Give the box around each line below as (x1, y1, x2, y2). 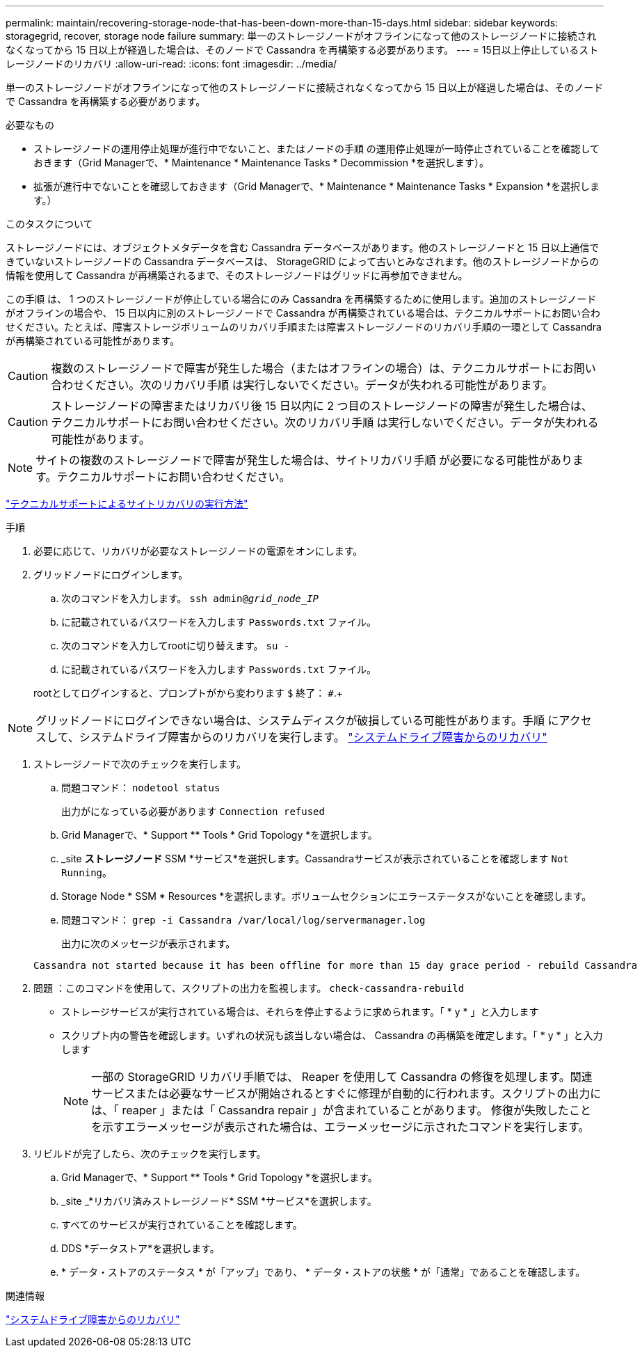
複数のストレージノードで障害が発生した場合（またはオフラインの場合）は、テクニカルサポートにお (51, 361, 574, 375)
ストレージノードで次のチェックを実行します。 (33, 758, 247, 770)
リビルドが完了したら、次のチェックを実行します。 (33, 1148, 266, 1160)
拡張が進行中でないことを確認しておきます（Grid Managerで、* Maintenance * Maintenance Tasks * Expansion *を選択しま (33, 180, 600, 192)
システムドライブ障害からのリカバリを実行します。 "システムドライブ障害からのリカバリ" (79, 730, 547, 744)
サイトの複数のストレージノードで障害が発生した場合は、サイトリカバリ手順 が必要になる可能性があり (35, 453, 572, 467)
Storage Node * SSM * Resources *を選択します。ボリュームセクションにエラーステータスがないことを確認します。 (61, 890, 592, 902)
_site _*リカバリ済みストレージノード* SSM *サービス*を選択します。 (61, 1195, 377, 1207)
